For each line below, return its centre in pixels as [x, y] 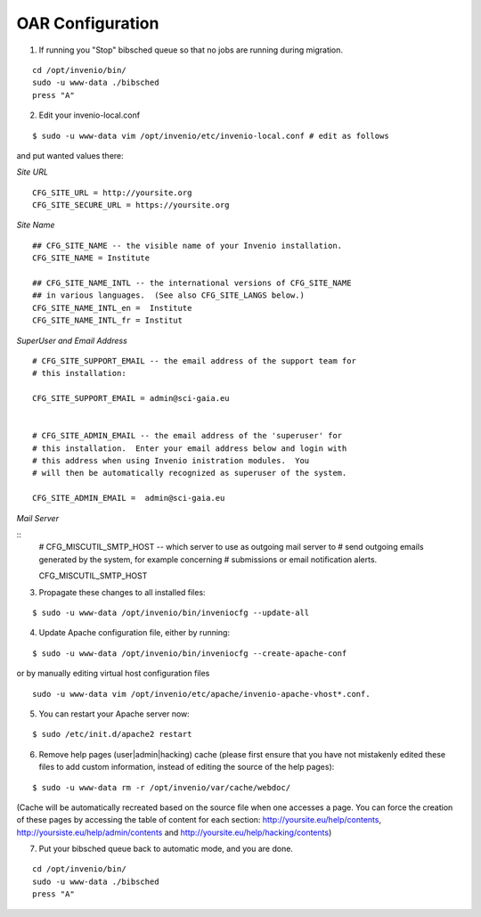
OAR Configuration [88, 23]
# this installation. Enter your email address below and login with [190, 448]
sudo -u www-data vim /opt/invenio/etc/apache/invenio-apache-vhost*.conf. [201, 694]
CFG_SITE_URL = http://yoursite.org [112, 192]
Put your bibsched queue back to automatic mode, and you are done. [166, 849]
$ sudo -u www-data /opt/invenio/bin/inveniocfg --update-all [171, 613]
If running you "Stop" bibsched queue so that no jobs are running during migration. [191, 50]
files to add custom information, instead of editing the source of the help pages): [187, 767]
